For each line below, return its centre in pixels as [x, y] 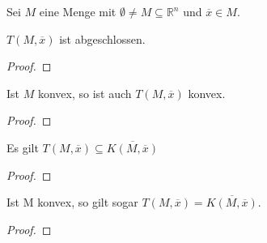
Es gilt [23, 147]
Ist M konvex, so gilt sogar [72, 202]
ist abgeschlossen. [102, 38]
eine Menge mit [78, 11]
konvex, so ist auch [85, 93]
